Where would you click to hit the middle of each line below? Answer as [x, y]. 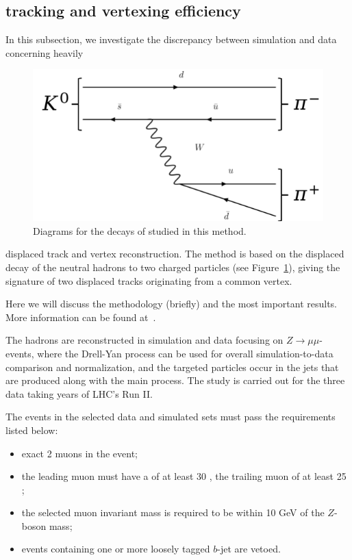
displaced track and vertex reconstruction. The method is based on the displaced [175, 254]
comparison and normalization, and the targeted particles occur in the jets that [172, 367]
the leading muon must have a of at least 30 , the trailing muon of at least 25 [184, 476]
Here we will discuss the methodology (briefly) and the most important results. [171, 304]
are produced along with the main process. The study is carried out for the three [175, 380]
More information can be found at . [81, 317]
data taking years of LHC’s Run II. [79, 393]
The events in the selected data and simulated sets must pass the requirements [171, 417]
